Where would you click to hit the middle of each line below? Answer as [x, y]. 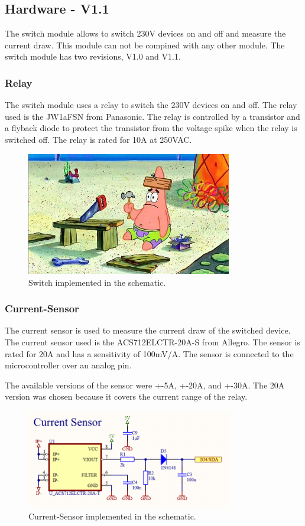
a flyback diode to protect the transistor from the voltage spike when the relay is [151, 128]
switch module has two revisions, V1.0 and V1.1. [93, 56]
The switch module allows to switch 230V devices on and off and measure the [145, 33]
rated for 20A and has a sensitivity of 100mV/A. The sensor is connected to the [149, 353]
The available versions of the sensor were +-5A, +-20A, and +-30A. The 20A [145, 385]
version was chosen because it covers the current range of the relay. [126, 396]
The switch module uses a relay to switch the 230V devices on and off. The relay [151, 105]
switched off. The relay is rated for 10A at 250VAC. [98, 139]
